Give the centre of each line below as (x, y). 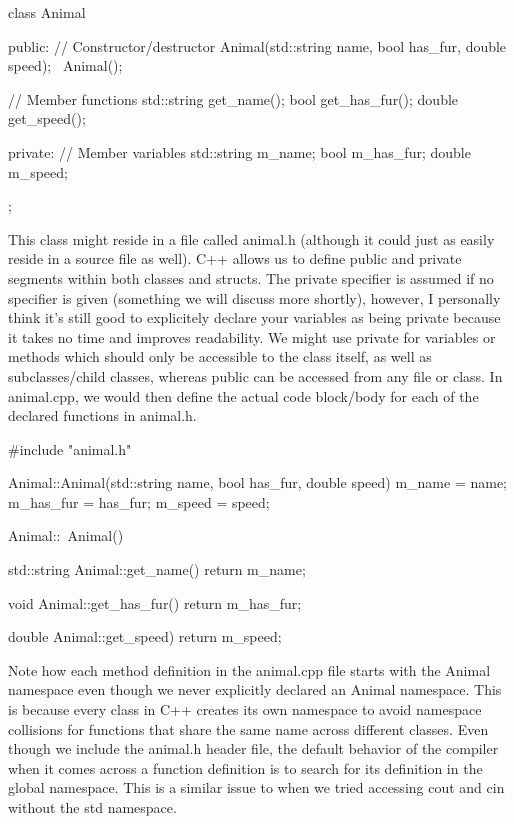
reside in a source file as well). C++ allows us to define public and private (235, 258)
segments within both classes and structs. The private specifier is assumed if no (251, 277)
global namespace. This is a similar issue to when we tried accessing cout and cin (256, 787)
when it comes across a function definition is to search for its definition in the (245, 767)
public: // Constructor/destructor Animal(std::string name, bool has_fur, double (257, 45)
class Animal (47, 12)
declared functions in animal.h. (102, 415)
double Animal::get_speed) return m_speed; (145, 636)
